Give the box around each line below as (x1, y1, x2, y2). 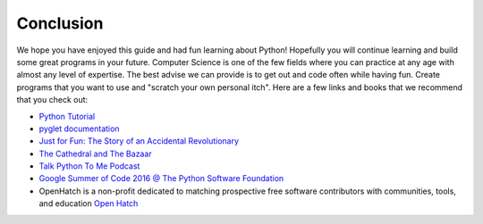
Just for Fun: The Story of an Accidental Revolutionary (38, 136, 240, 146)
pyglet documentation (38, 123, 120, 134)
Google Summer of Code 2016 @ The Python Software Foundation (38, 173, 284, 184)
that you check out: (16, 95, 89, 105)
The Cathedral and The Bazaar (38, 148, 152, 159)
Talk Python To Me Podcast (38, 161, 140, 171)
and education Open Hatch (38, 198, 139, 209)
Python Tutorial (38, 111, 96, 121)
